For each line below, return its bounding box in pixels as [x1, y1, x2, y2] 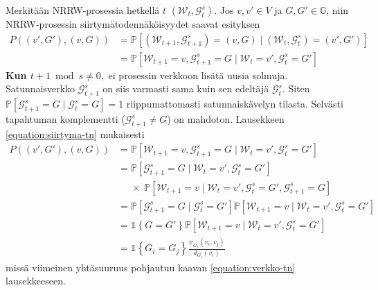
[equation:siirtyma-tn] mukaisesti [6, 126, 145, 141]
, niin [326, 3, 349, 17]
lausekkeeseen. [6, 273, 66, 288]
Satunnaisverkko [6, 81, 75, 96]
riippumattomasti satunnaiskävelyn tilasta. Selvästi [126, 96, 343, 111]
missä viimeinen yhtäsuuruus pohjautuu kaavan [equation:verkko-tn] [6, 259, 296, 274]
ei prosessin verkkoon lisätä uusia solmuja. [108, 67, 288, 82]
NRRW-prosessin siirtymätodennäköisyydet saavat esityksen [6, 17, 260, 31]
